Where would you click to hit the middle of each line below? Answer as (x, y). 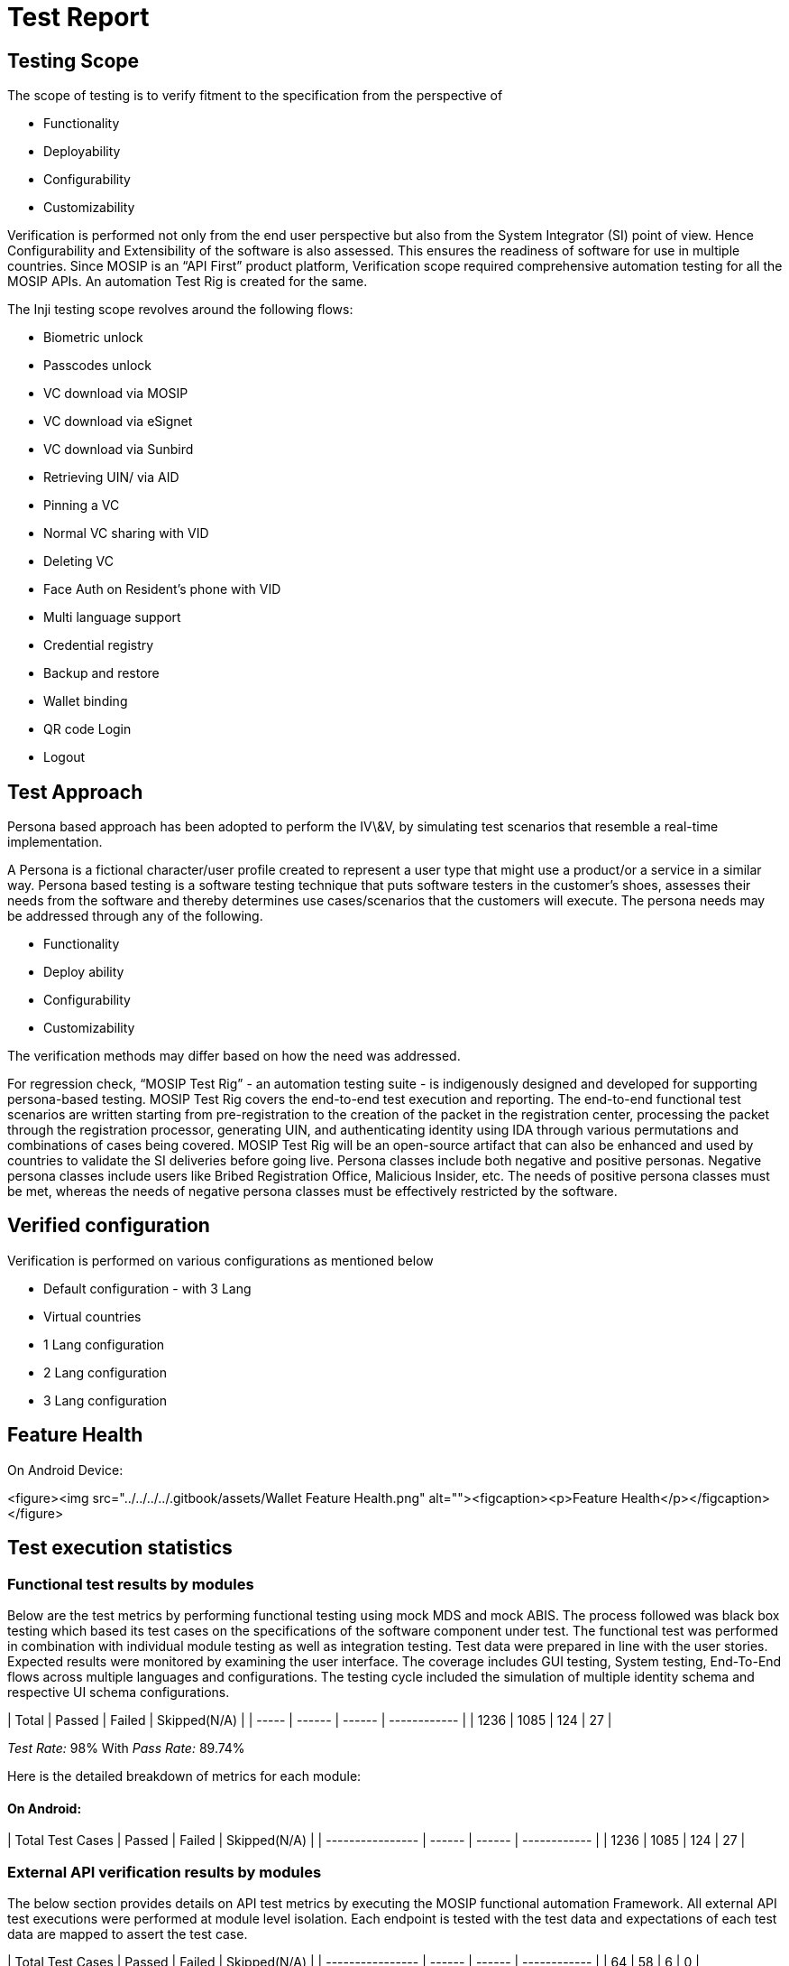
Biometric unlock (93, 338)
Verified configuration (109, 1226)
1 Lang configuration (104, 1344)
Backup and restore (101, 673)
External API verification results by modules (165, 1872)
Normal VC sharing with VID (126, 533)
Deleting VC (78, 561)
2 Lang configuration (105, 1372)
